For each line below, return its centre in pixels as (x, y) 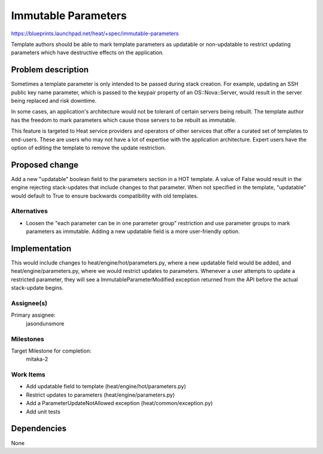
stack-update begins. (37, 288)
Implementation (41, 249)
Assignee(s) (29, 303)
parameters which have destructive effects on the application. (87, 53)
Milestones (28, 339)
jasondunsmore (45, 323)
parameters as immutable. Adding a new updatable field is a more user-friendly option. (133, 231)
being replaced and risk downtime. (54, 101)
